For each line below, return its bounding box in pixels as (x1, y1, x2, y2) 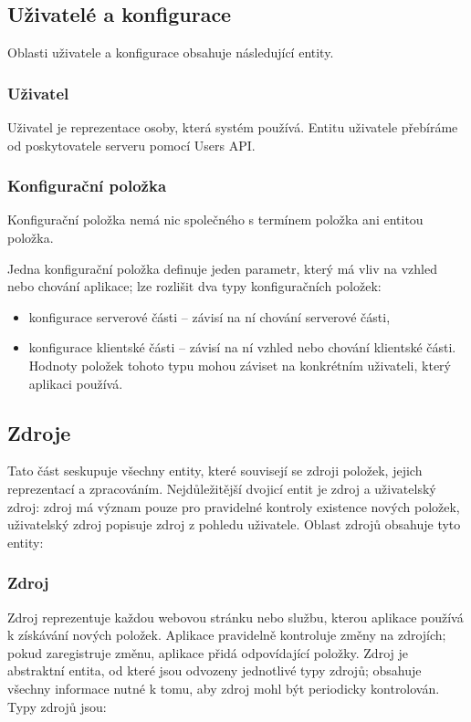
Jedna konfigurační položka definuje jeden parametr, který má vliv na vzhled (7, 258, 437, 277)
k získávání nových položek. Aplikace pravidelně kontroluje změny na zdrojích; (7, 625, 446, 644)
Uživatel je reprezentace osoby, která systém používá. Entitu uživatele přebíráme (7, 118, 458, 137)
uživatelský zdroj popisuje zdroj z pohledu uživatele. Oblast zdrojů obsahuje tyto (7, 515, 461, 534)
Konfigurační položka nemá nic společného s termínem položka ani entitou (7, 210, 424, 229)
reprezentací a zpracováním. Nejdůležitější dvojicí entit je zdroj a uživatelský (7, 478, 436, 497)
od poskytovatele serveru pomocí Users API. (7, 135, 256, 154)
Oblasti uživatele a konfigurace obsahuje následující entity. (7, 43, 334, 62)
